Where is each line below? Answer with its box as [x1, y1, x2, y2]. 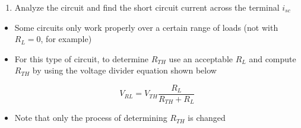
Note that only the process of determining [14, 111, 167, 124]
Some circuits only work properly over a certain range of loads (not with [14, 21, 278, 33]
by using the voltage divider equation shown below [32, 64, 217, 76]
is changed [188, 111, 226, 124]
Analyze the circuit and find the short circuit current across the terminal [14, 1, 280, 13]
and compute [249, 52, 296, 65]
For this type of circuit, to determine [14, 52, 148, 65]
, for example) [40, 33, 92, 45]
